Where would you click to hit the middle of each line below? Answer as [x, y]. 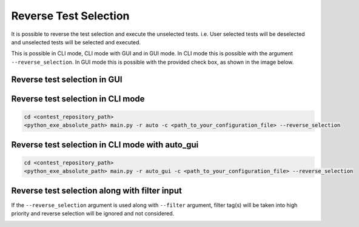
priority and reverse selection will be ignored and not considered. [93, 213]
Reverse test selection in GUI [67, 79]
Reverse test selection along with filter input [96, 190]
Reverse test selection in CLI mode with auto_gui [105, 145]
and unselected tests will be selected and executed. [76, 42]
